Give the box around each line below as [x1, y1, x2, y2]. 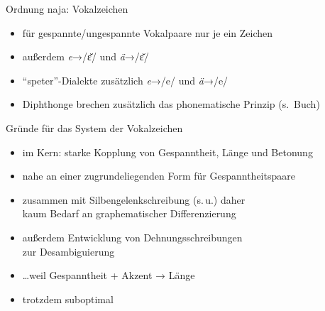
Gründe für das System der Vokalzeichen [6, 120, 183, 135]
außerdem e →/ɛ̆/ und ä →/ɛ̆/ [22, 49, 149, 64]
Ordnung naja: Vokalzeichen [6, 1, 128, 16]
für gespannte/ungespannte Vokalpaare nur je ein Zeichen [22, 25, 273, 40]
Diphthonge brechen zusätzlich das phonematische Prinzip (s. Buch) [22, 97, 320, 111]
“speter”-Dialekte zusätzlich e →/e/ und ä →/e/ [22, 72, 228, 87]
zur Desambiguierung [22, 244, 115, 258]
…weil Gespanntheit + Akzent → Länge [22, 268, 195, 283]
